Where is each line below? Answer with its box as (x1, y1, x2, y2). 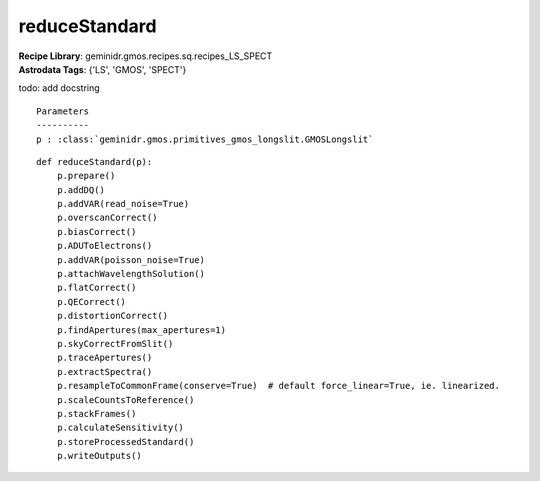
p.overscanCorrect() (56, 212, 158, 224)
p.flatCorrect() (56, 282, 137, 294)
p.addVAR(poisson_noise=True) (56, 254, 205, 265)
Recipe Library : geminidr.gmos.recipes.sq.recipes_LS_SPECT (18, 50, 273, 62)
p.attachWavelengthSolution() (56, 268, 205, 280)
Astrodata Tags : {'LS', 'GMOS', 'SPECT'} (18, 63, 187, 75)
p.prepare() (56, 170, 116, 182)
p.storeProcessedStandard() (56, 436, 195, 447)
